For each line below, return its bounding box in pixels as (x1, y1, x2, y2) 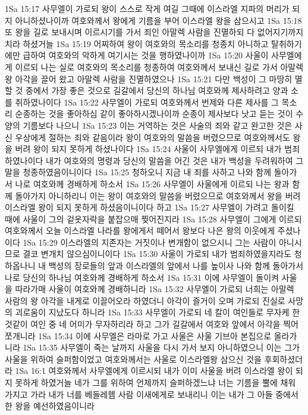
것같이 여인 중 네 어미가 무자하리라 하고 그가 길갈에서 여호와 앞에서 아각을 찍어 (5, 318, 298, 330)
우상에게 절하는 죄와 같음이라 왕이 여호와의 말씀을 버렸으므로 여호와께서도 (15, 131, 290, 143)
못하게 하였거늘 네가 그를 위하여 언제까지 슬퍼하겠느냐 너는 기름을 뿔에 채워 (15, 376, 296, 388)
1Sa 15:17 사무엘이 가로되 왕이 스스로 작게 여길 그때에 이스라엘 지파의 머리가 (5, 2, 290, 14)
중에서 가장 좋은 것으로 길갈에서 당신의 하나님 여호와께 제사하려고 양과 (26, 84, 288, 97)
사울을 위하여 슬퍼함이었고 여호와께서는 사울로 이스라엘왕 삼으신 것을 (5, 352, 262, 365)
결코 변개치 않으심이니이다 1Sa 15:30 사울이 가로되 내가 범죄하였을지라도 (23, 247, 292, 260)
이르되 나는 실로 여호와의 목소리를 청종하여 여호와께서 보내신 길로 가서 (15, 60, 278, 73)
